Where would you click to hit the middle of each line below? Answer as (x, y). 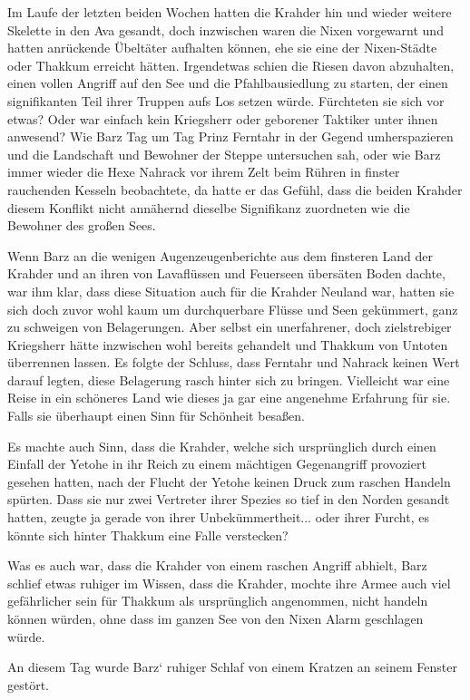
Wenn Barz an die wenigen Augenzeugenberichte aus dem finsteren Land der (220, 255)
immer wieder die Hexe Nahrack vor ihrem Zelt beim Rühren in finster (204, 172)
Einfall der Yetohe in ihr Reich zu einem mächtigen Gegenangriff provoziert (217, 464)
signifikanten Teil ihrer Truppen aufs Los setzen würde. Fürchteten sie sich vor (226, 100)
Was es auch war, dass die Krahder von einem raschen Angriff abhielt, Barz (217, 565)
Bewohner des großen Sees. (82, 225)
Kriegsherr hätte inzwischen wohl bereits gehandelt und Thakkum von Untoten (228, 344)
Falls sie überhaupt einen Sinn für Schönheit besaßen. (157, 416)
